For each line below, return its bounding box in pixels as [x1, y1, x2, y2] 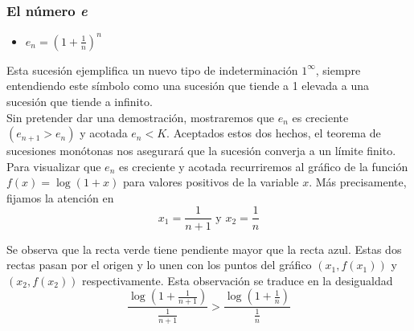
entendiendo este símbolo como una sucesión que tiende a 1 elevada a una [6, 77, 369, 94]
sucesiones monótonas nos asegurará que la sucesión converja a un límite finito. [6, 142, 396, 159]
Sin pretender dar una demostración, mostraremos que [6, 108, 274, 125]
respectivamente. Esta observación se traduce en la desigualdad [82, 272, 393, 288]
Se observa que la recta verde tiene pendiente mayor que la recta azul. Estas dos [6, 240, 402, 257]
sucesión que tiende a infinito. [6, 92, 153, 109]
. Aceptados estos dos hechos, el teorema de [166, 125, 381, 141]
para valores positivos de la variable [122, 174, 299, 190]
